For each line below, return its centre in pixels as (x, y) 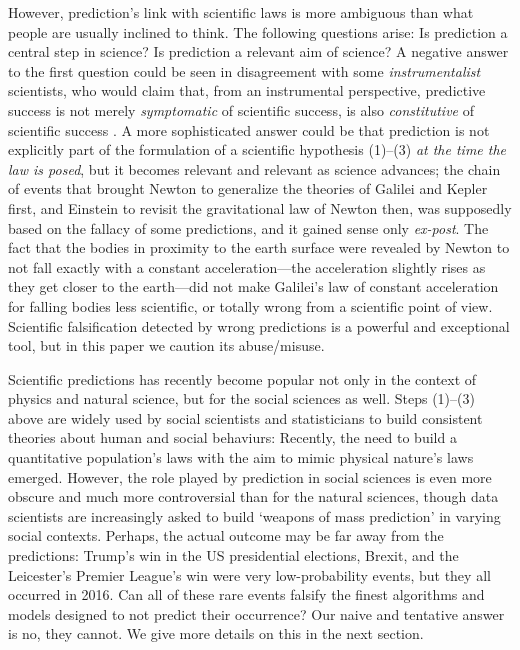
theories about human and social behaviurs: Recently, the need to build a (232, 437)
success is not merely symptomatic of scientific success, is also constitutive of (241, 109)
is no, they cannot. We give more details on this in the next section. (216, 633)
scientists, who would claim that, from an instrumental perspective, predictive (247, 90)
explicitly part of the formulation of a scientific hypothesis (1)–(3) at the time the (257, 149)
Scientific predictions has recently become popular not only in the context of (242, 378)
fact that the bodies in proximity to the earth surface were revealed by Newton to (259, 247)
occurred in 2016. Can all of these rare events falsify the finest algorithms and (246, 594)
